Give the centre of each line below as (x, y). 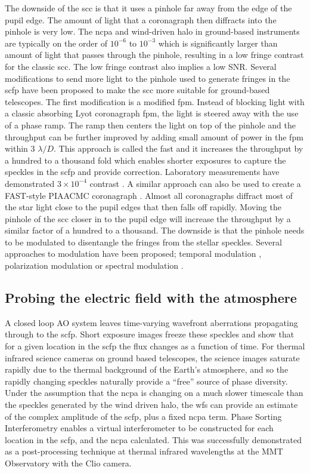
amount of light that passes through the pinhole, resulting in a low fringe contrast (154, 55)
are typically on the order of (56, 43)
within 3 (20, 148)
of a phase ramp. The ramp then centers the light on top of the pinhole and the (150, 125)
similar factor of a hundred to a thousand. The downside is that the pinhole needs (155, 230)
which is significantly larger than (218, 43)
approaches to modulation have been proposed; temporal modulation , (133, 254)
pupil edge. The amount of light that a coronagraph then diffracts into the (141, 19)
